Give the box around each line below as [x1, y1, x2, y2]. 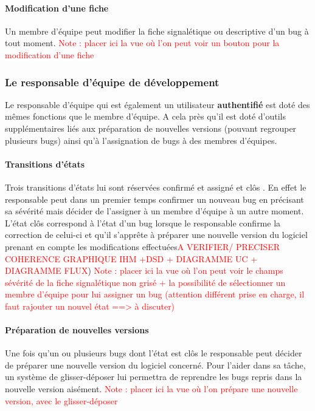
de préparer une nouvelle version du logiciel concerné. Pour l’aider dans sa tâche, [5, 358, 306, 371]
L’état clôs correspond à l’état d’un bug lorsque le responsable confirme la [5, 216, 281, 229]
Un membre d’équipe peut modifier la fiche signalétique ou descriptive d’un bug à [5, 24, 309, 37]
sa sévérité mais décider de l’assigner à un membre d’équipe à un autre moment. [5, 205, 304, 217]
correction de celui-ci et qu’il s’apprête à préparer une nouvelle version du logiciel [5, 228, 308, 241]
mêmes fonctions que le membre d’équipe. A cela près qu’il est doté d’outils [5, 110, 286, 123]
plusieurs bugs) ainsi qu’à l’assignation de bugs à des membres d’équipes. [5, 134, 277, 146]
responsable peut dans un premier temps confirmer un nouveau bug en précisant [5, 192, 304, 205]
